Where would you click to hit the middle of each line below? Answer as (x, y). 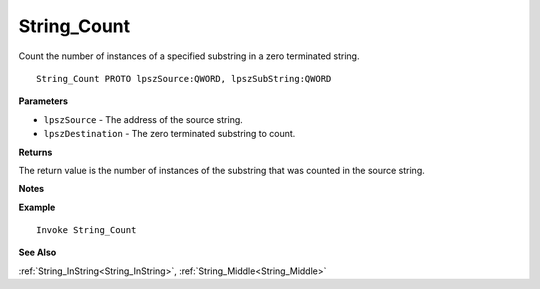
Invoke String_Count (86, 230)
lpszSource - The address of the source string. (143, 119)
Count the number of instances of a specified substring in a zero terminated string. (189, 56)
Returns (35, 152)
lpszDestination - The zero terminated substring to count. (169, 134)
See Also (37, 252)
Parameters (43, 101)
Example (37, 207)
